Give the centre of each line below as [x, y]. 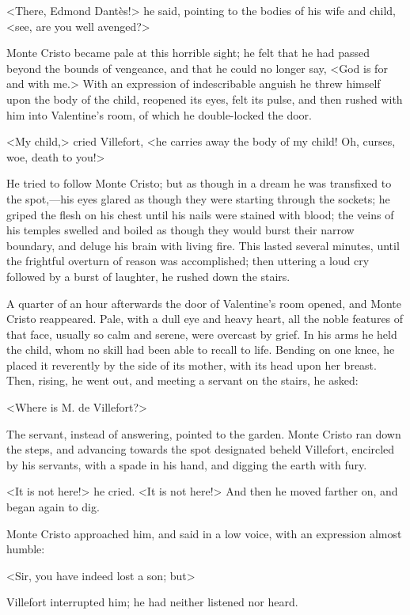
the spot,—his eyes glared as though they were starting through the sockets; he [198, 198]
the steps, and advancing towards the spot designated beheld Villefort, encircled [201, 449]
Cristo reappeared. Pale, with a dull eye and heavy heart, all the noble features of [205, 319]
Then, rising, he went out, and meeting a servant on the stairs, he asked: [182, 380]
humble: [26, 549]
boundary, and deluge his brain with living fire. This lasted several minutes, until [203, 245]
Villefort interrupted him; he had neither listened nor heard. [152, 602]
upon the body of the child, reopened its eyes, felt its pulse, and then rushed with [205, 99]
